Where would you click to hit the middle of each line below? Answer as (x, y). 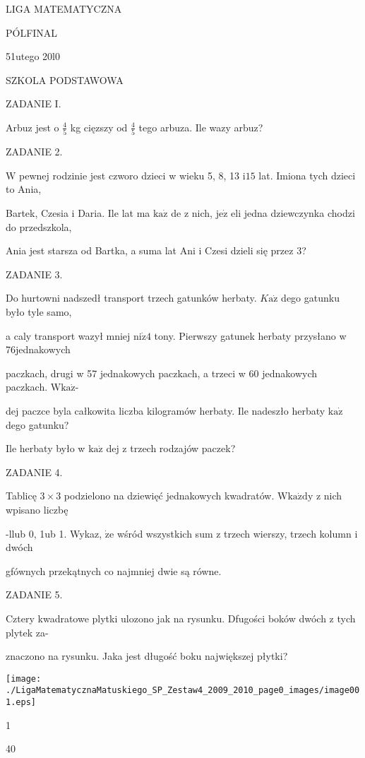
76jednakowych (38, 349)
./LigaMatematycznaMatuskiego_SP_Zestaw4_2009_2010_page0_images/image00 (183, 691)
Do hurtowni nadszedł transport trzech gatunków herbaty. (131, 298)
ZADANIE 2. (34, 152)
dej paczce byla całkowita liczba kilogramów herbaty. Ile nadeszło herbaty (166, 410)
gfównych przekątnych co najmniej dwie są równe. (114, 570)
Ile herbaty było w (46, 448)
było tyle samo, (39, 312)
